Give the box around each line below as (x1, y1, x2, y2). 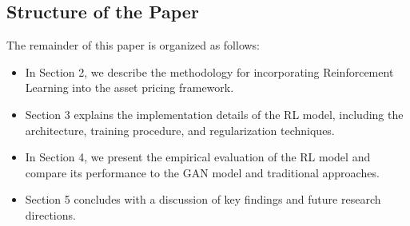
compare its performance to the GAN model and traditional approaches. (25, 164, 380, 180)
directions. (25, 206, 76, 223)
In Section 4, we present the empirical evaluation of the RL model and (25, 149, 371, 165)
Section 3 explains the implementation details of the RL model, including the (25, 105, 404, 122)
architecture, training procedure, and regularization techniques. (25, 121, 335, 138)
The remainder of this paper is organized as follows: (6, 37, 261, 54)
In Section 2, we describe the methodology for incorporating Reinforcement (25, 63, 394, 80)
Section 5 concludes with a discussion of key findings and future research (25, 191, 381, 208)
